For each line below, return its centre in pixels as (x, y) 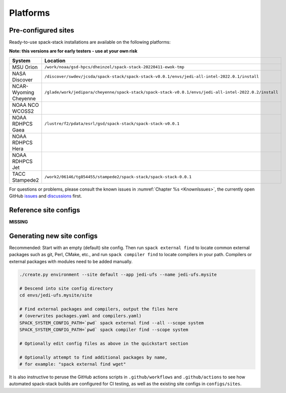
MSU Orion (25, 67)
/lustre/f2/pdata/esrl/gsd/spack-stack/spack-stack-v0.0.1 (112, 124)
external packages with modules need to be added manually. (71, 262)
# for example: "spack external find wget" (73, 364)
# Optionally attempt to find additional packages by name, (94, 357)
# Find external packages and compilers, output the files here (99, 309)
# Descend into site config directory (66, 288)
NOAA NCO (26, 105)
